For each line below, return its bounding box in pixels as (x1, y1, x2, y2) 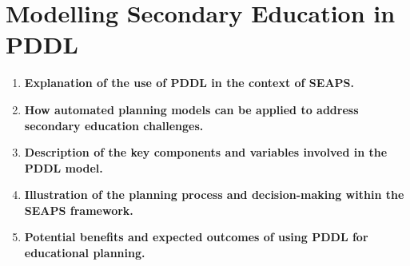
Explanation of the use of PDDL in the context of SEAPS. (24, 74, 354, 91)
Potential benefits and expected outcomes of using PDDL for (24, 228, 368, 245)
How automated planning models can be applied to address (24, 101, 359, 117)
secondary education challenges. (24, 117, 204, 133)
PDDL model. (24, 159, 103, 176)
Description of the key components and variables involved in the (24, 144, 388, 161)
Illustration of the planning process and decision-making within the (24, 186, 404, 203)
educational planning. (24, 244, 145, 261)
